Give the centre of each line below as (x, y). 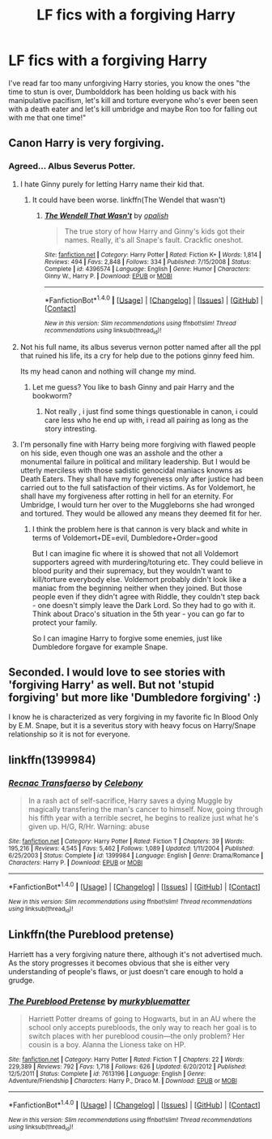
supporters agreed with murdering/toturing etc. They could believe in (147, 562)
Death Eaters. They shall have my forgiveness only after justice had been (142, 479)
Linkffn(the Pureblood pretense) (91, 935)
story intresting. (70, 429)
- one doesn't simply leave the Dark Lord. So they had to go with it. (144, 605)
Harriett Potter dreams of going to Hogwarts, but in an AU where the (142, 1019)
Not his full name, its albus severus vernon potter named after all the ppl (140, 347)
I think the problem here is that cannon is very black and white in (140, 529)
